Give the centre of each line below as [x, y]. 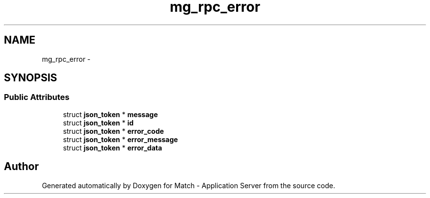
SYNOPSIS [31, 78]
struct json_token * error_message [121, 139]
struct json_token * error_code [113, 131]
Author [21, 167]
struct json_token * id [98, 123]
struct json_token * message [110, 114]
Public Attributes [37, 97]
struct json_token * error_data [113, 148]
